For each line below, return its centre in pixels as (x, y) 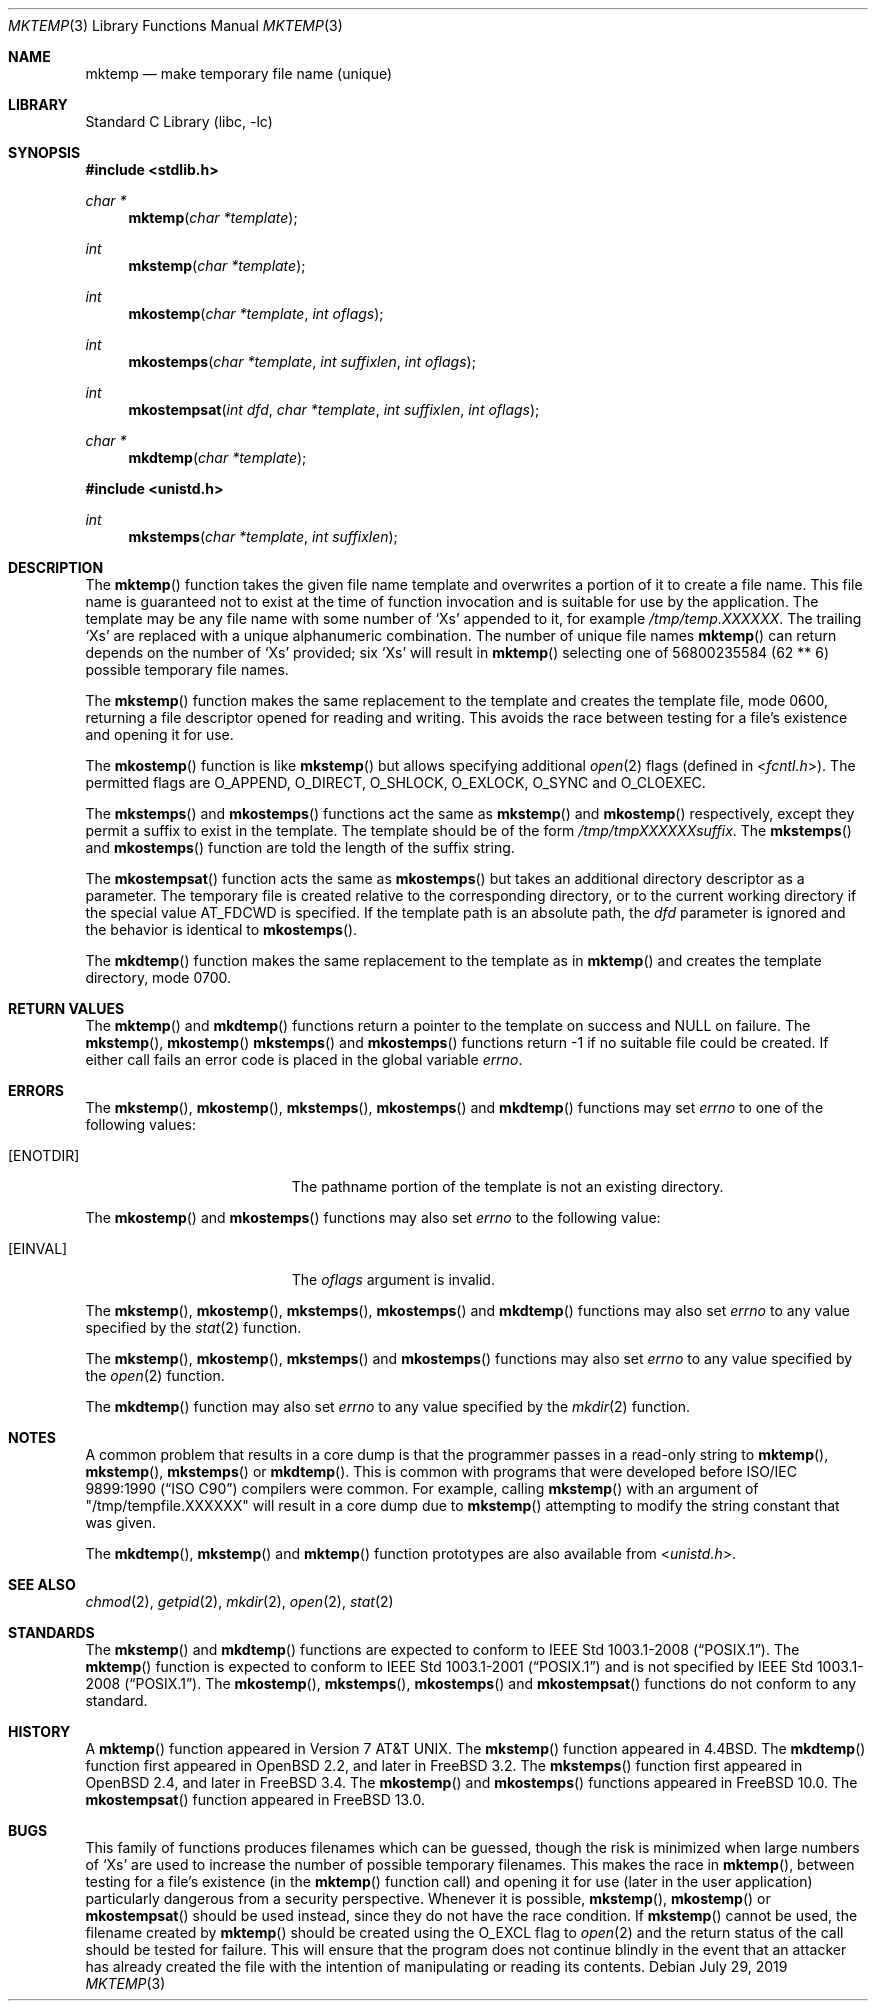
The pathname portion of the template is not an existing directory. (507, 1186)
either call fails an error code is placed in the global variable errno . (304, 1059)
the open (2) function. (155, 1375)
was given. (121, 1522)
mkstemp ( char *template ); (217, 265)
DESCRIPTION (56, 567)
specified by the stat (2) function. (193, 1327)
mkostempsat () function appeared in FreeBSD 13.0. (255, 1799)
